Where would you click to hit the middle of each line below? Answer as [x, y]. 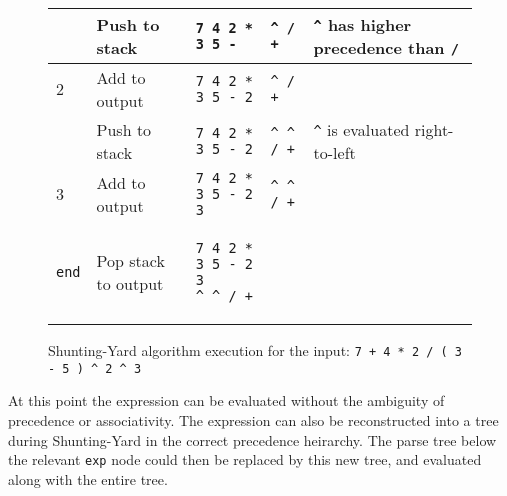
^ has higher [362, 24]
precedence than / [386, 47]
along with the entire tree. [88, 478]
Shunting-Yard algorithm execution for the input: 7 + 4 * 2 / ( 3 [255, 350]
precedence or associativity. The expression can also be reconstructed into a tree [253, 419]
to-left [334, 152]
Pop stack [130, 260]
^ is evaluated [361, 129]
